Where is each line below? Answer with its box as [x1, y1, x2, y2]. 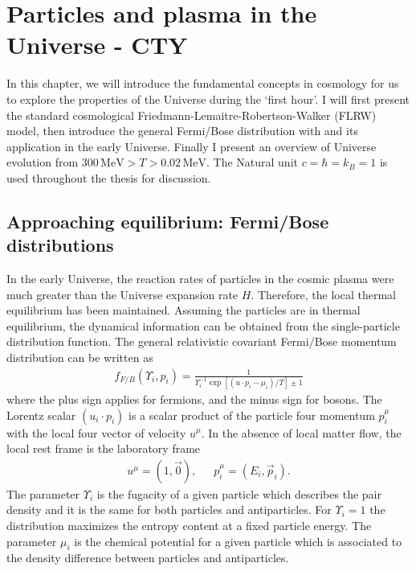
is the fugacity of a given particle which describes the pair [96, 485, 381, 502]
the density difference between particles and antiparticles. [6, 549, 289, 566]
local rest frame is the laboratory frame [6, 440, 201, 457]
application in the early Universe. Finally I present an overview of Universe [6, 138, 377, 154]
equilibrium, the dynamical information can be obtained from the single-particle [6, 317, 400, 334]
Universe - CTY [6, 28, 188, 61]
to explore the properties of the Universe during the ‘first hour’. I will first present [6, 90, 410, 107]
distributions [6, 232, 114, 257]
